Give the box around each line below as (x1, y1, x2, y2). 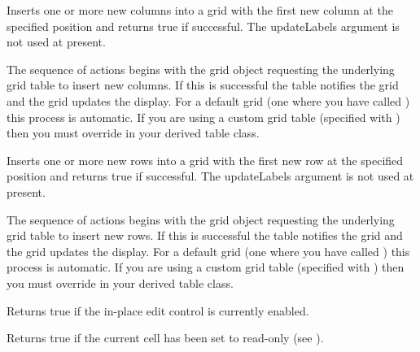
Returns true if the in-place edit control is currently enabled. (7, 302, 309, 319)
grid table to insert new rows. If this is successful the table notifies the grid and (7, 227, 403, 244)
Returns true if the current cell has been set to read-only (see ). (7, 329, 324, 346)
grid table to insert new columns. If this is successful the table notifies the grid (7, 76, 399, 93)
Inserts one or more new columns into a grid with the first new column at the (7, 2, 393, 18)
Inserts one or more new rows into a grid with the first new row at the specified (7, 151, 404, 168)
